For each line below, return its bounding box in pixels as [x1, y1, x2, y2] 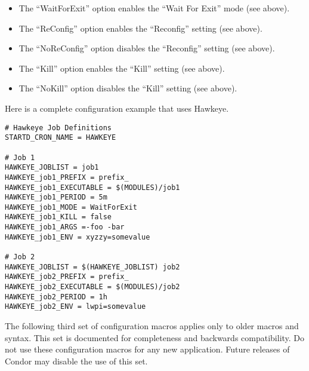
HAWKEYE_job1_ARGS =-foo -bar [5, 223, 125, 232]
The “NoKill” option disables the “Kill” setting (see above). [18, 82, 237, 94]
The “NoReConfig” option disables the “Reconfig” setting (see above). [18, 42, 275, 54]
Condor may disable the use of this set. [5, 354, 148, 367]
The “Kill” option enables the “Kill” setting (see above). [18, 62, 225, 74]
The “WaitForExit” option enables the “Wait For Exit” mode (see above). [18, 2, 290, 14]
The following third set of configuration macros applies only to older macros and [5, 320, 299, 332]
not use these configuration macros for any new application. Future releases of [5, 343, 290, 355]
